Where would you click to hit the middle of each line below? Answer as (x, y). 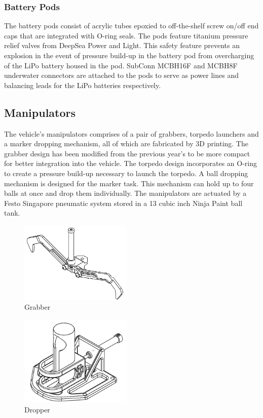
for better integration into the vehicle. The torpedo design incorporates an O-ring (131, 163)
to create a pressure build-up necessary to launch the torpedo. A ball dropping (126, 173)
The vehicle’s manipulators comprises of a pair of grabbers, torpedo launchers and (131, 133)
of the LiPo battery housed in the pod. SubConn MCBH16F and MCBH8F (121, 65)
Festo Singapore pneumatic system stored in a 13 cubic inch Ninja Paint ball (123, 203)
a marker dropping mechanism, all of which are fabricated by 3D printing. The (126, 143)
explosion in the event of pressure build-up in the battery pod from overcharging (129, 55)
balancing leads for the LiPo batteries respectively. (83, 85)
